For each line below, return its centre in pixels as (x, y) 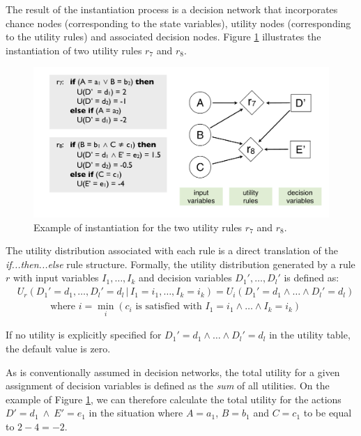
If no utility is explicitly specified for (84, 335)
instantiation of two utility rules (74, 50)
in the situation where (136, 413)
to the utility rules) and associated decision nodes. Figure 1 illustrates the (163, 37)
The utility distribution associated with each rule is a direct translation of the (172, 250)
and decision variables (185, 278)
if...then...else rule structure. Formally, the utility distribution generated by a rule (180, 264)
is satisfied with (169, 307)
